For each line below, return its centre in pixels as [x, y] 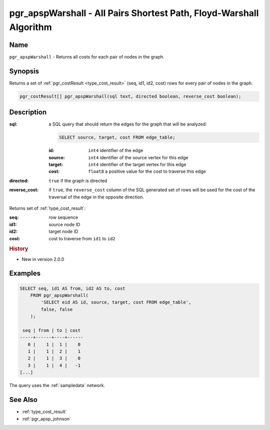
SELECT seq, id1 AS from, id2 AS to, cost [72, 288]
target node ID [63, 232]
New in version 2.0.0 [43, 259]
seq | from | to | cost [52, 330]
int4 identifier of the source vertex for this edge [138, 157]
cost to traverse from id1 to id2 [82, 238]
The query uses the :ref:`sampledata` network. [57, 385]
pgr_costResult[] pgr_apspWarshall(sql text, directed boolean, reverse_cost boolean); [130, 96]
